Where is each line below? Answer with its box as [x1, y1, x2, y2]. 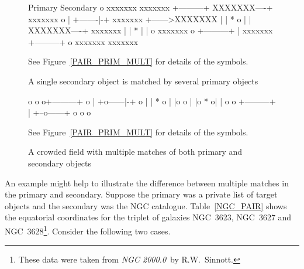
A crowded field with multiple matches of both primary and [28, 145, 243, 158]
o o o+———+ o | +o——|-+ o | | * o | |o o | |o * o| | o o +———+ [28, 94, 276, 107]
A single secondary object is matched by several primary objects [28, 74, 258, 87]
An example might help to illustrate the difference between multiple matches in [5, 176, 289, 189]
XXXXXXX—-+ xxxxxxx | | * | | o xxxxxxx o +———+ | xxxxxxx [28, 24, 273, 36]
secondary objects [28, 156, 91, 169]
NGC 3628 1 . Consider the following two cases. [5, 223, 171, 237]
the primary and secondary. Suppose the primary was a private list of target [5, 188, 278, 200]
